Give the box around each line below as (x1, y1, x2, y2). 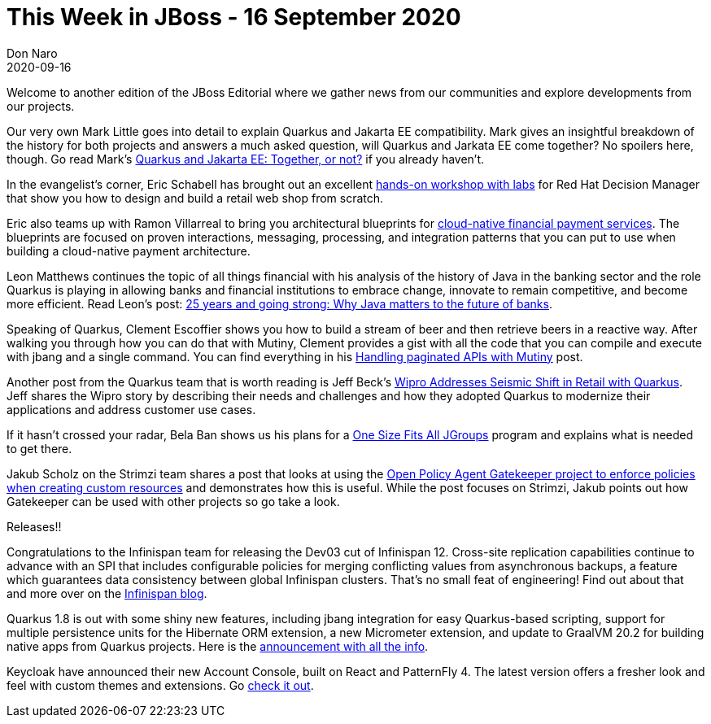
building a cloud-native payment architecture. (7, 243, 251, 258)
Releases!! (7, 519, 62, 534)
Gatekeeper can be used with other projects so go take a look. (7, 494, 340, 508)
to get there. (7, 441, 72, 456)
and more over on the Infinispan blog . (7, 586, 207, 600)
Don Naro (7, 46, 58, 60)
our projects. (7, 98, 75, 113)
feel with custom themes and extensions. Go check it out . (7, 678, 314, 692)
